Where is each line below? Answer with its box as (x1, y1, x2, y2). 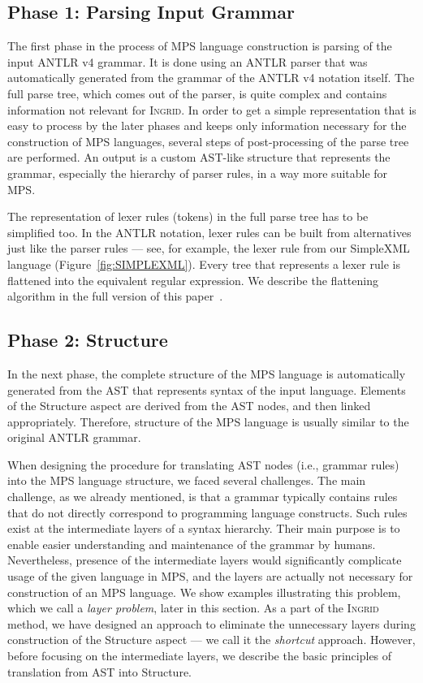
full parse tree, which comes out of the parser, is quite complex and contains (7, 84, 387, 102)
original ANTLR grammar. (7, 429, 141, 446)
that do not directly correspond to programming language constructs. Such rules (7, 504, 408, 521)
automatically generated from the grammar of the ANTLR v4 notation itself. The (7, 69, 415, 86)
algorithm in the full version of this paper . (7, 287, 223, 305)
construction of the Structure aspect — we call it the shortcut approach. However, (7, 631, 416, 648)
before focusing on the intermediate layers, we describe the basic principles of (7, 647, 392, 664)
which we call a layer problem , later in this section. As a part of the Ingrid (7, 599, 379, 616)
